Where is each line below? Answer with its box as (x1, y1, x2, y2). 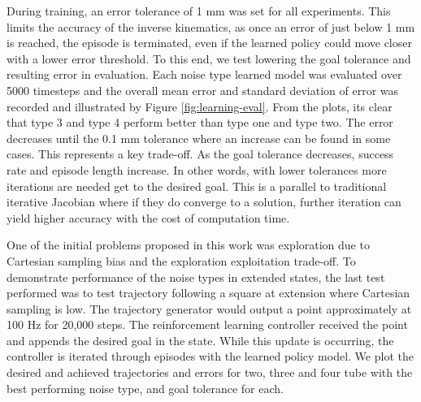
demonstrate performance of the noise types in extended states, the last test (7, 268, 385, 285)
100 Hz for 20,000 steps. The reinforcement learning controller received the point (7, 316, 408, 333)
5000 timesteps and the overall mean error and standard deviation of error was (7, 81, 399, 98)
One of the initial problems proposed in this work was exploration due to (7, 236, 370, 253)
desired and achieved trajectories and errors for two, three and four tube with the (7, 364, 413, 381)
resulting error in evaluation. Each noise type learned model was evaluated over (7, 66, 402, 83)
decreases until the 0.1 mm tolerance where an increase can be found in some (7, 129, 391, 146)
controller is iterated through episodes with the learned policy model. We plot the (7, 348, 414, 365)
